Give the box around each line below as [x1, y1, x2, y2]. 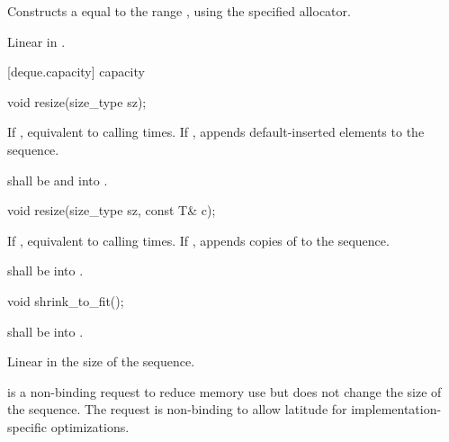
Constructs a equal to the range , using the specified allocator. [7, 2, 351, 20]
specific [7, 417, 48, 436]
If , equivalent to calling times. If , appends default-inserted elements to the [7, 122, 425, 141]
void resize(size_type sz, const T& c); [7, 201, 216, 220]
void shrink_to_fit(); [7, 291, 124, 310]
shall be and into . [7, 170, 108, 189]
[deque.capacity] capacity [7, 62, 145, 81]
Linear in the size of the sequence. [7, 352, 195, 371]
